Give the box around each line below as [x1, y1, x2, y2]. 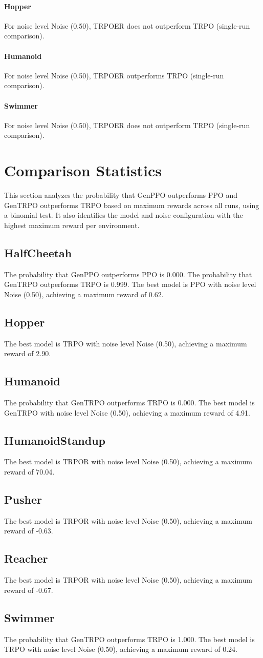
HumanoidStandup [4, 432, 106, 448]
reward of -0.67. [4, 584, 53, 595]
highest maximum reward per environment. [4, 219, 140, 230]
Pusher [4, 491, 42, 507]
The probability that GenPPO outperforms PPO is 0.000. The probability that [4, 269, 252, 279]
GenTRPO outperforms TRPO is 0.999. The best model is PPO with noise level [4, 279, 256, 290]
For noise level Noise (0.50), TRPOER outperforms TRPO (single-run [4, 70, 224, 80]
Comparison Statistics [4, 160, 162, 181]
